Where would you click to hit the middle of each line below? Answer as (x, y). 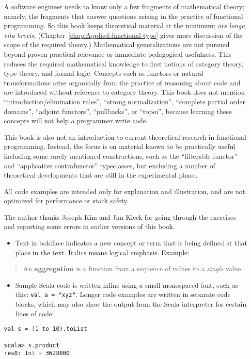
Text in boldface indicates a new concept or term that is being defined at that (131, 243)
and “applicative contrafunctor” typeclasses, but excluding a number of (110, 165)
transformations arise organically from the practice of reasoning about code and (122, 82)
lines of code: (35, 313)
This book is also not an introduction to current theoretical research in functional (125, 137)
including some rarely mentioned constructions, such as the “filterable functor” (121, 155)
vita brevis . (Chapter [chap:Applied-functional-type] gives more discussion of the (124, 35)
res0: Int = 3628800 (37, 353)
